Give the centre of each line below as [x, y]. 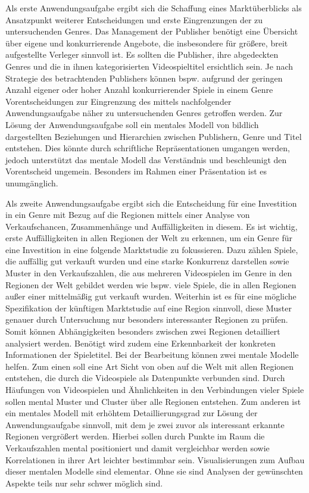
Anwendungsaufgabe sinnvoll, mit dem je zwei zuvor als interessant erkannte [145, 424]
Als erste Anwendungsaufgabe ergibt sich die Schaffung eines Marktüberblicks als [154, 8]
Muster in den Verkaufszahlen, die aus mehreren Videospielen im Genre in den [149, 273]
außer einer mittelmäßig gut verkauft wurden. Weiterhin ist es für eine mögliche [151, 296]
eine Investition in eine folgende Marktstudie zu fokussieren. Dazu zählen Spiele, [152, 249]
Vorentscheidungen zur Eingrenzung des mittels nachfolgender [118, 101]
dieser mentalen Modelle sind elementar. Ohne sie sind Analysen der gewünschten [154, 471]
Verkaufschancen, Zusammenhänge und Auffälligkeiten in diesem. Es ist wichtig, [152, 226]
